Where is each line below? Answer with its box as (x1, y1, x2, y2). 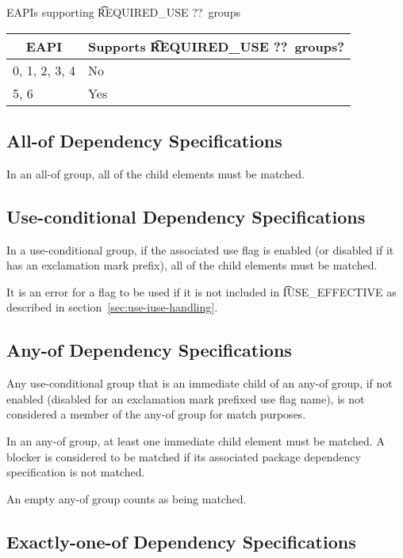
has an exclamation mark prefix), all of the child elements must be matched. (6, 257, 378, 273)
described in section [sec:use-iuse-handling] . (6, 299, 218, 315)
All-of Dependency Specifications (6, 128, 282, 152)
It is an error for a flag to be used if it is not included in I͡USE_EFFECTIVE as (6, 283, 397, 300)
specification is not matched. (6, 464, 145, 480)
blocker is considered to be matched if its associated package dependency (6, 448, 361, 464)
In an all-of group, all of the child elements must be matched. (6, 165, 305, 182)
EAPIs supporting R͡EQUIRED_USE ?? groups (6, 4, 240, 20)
